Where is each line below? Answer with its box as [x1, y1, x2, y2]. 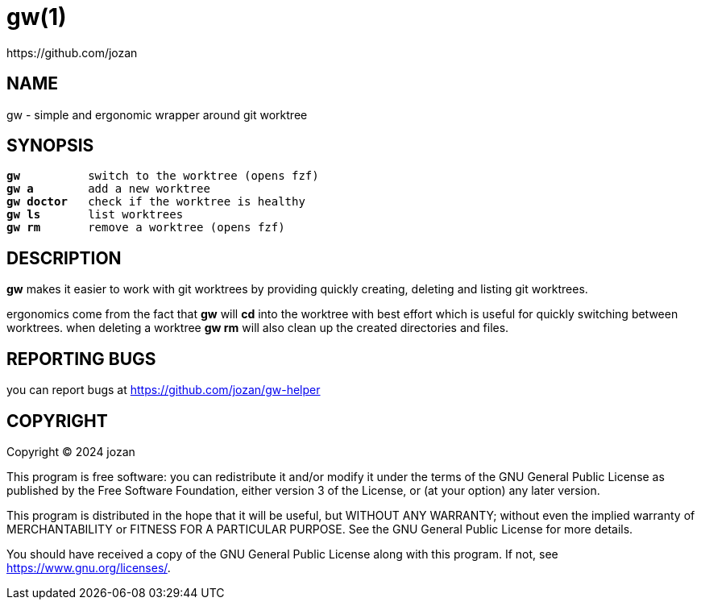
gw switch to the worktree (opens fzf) [6, 169, 319, 183]
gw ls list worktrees [6, 208, 184, 222]
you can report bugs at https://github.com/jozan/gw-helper [6, 383, 321, 397]
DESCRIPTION [6, 247, 122, 268]
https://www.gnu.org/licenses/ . [6, 560, 171, 575]
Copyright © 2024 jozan [6, 444, 135, 459]
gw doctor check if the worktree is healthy [6, 195, 305, 209]
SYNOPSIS [6, 135, 94, 156]
